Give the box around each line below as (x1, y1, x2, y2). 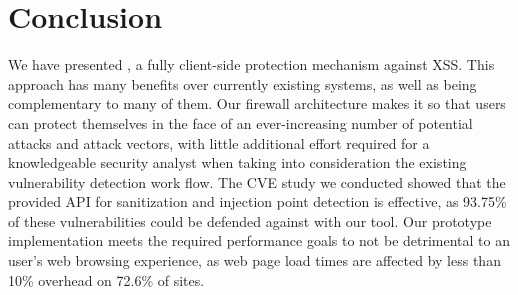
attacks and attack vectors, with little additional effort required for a (8, 132, 430, 153)
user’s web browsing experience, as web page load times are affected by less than (8, 250, 501, 271)
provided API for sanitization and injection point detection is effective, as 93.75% (8, 191, 507, 212)
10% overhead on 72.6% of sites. (8, 269, 205, 290)
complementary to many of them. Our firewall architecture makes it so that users (8, 93, 506, 114)
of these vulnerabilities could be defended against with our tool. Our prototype (8, 210, 492, 231)
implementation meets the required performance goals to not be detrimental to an (8, 230, 510, 251)
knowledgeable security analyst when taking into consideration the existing (8, 152, 467, 173)
